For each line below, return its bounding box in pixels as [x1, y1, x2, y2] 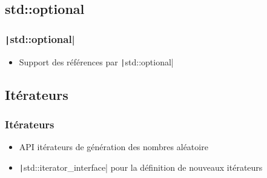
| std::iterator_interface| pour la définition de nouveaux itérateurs [19, 160, 263, 173]
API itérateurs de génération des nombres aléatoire [19, 140, 208, 153]
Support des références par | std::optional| [19, 55, 174, 68]
